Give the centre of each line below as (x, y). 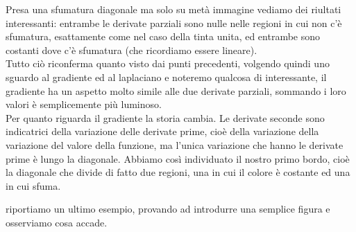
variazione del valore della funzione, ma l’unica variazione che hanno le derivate (175, 144)
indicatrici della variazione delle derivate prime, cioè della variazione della (162, 131)
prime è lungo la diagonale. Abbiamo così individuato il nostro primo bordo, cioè (178, 158)
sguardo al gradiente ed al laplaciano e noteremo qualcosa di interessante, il (166, 77)
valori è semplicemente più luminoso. (84, 104)
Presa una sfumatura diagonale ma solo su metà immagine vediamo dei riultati (173, 9)
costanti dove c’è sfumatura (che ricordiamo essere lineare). (132, 50)
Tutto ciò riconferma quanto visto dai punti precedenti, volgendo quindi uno (168, 63)
